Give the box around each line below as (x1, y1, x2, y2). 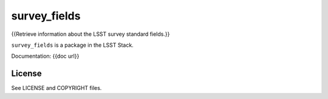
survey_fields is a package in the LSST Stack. (11, 41, 134, 49)
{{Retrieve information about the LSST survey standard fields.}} (11, 30, 170, 38)
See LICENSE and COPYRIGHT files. (11, 84, 102, 92)
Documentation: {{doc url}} (11, 52, 80, 60)
